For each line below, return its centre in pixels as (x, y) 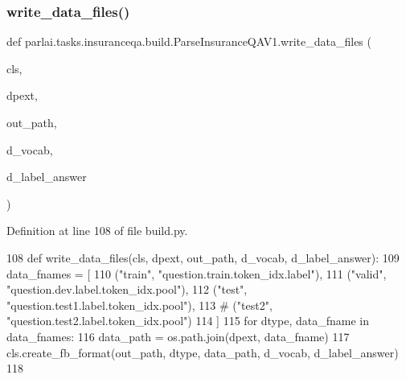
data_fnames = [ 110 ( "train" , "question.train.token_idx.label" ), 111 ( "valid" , (197, 273)
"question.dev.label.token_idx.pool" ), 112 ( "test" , (127, 289)
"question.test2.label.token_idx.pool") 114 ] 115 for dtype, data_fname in (188, 321)
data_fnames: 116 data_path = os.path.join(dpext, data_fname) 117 (178, 336)
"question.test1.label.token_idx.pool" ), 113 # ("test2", (139, 305)
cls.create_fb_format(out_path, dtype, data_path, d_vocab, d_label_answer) (203, 352)
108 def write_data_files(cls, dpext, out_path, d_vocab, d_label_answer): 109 (203, 257)
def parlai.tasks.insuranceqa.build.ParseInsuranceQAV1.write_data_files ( (189, 41)
